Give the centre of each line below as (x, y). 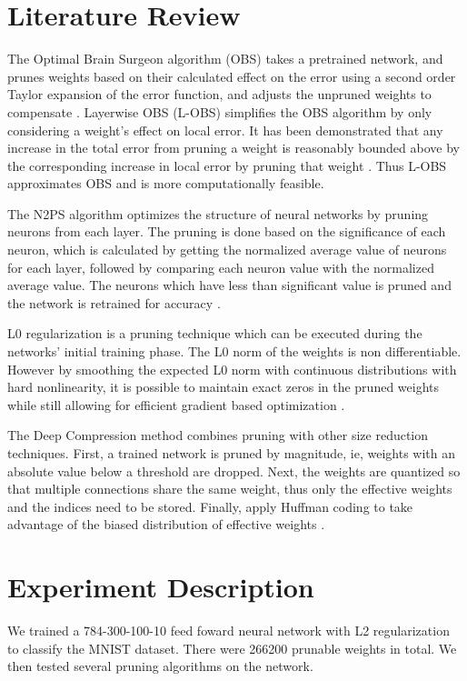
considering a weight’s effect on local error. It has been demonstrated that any (225, 130)
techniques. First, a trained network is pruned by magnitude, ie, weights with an (232, 453)
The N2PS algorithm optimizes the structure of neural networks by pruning (218, 213)
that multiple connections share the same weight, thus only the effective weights (230, 489)
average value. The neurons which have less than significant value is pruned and (229, 285)
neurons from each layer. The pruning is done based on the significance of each (227, 231)
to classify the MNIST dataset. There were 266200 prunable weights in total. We (232, 648)
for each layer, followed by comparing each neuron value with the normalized (221, 267)
